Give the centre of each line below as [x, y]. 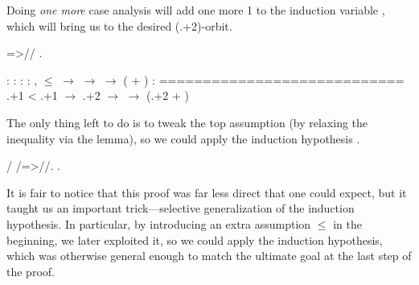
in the [347, 223]
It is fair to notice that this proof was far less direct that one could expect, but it [207, 192]
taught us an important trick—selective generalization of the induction [181, 208]
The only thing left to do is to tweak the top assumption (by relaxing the [187, 122]
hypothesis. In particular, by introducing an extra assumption [159, 223]
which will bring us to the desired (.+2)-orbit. [119, 25]
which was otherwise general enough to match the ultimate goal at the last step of [209, 256]
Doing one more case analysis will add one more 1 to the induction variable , [196, 10]
